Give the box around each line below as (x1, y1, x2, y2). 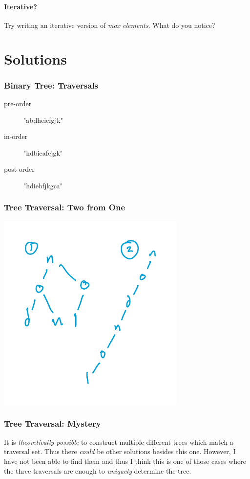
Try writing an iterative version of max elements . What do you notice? (4, 20, 215, 30)
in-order (4, 131, 28, 141)
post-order (4, 164, 35, 174)
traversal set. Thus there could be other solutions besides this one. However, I (4, 446, 236, 456)
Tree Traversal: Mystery (4, 417, 101, 430)
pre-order (4, 98, 32, 108)
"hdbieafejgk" (23, 147, 63, 158)
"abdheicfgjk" (23, 114, 63, 125)
